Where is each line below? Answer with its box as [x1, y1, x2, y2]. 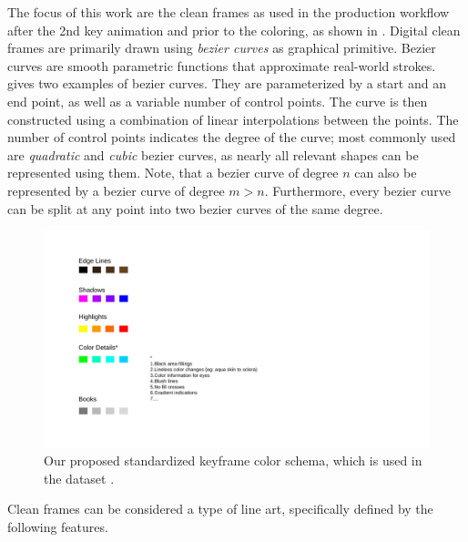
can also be [354, 163, 417, 182]
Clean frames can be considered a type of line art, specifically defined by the [7, 499, 433, 518]
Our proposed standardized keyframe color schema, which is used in [44, 451, 422, 470]
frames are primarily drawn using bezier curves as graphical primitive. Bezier [7, 38, 436, 57]
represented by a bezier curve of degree [7, 180, 225, 199]
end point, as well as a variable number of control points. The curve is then [7, 91, 428, 110]
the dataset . [44, 468, 115, 487]
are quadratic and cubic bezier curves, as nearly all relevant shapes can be [7, 145, 419, 164]
